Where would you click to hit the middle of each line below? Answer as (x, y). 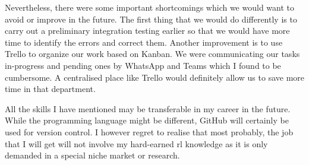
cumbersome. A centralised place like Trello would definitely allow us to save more (155, 77)
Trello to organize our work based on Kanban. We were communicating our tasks (152, 54)
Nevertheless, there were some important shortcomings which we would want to (150, 7)
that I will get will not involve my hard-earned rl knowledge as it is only (136, 143)
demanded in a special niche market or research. (92, 155)
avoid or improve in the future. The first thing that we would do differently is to (151, 19)
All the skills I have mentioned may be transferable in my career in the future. (148, 108)
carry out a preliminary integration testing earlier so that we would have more (147, 31)
